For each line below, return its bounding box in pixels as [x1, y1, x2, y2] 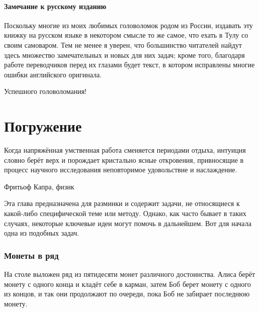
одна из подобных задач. [4, 228, 79, 238]
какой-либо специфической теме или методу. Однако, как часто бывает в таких [4, 208, 246, 219]
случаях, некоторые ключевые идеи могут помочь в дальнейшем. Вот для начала [4, 218, 251, 228]
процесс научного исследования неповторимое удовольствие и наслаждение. [4, 164, 237, 175]
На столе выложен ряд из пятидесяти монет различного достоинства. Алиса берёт [4, 269, 255, 279]
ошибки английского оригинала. [4, 69, 102, 79]
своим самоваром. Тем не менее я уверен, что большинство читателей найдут [4, 39, 242, 50]
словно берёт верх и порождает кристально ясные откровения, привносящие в [4, 154, 244, 165]
